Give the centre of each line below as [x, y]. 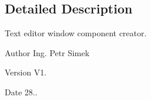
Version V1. [26, 72]
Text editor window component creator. [76, 33]
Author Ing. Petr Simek [47, 52]
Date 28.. [21, 92]
